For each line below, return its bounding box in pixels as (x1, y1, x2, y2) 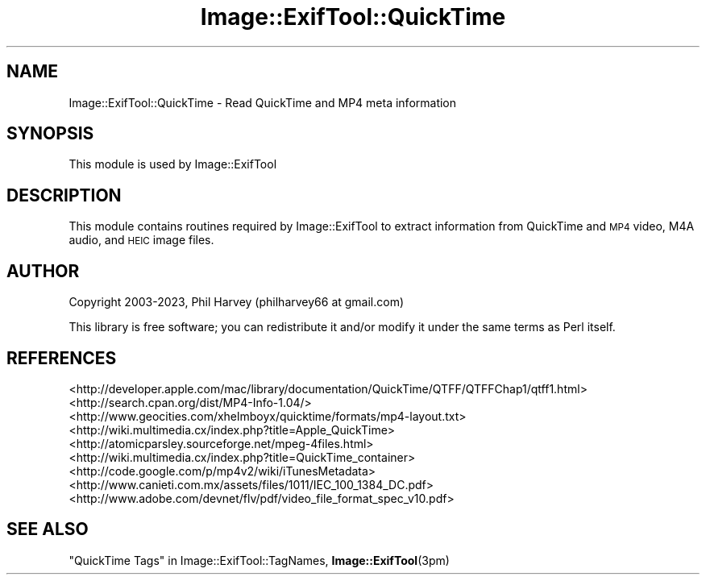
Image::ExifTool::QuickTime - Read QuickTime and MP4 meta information (69, 95, 457, 110)
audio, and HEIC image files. (69, 233, 214, 247)
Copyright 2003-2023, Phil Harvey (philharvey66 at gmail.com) (69, 295, 405, 309)
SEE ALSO (6, 519, 89, 540)
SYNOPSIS (6, 123, 94, 144)
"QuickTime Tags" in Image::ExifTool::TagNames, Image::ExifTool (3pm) (69, 553, 450, 567)
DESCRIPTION (6, 185, 122, 205)
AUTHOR (6, 260, 80, 281)
